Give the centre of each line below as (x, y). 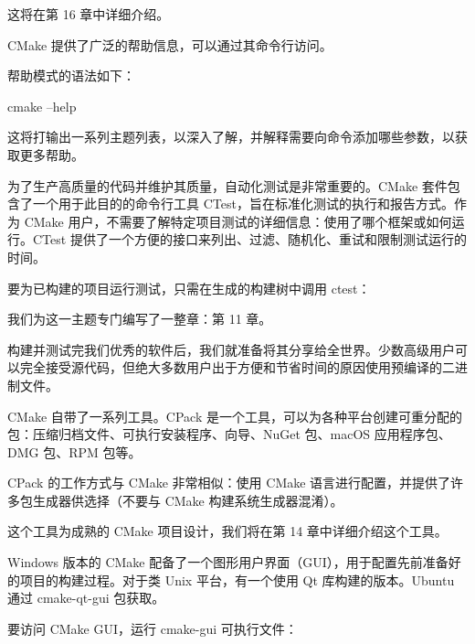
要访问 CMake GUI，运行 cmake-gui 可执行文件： (153, 628)
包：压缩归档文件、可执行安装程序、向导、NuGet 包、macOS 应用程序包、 (229, 434)
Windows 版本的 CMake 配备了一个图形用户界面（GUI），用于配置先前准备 (228, 562)
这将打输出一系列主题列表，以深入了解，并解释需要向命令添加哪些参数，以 (231, 137)
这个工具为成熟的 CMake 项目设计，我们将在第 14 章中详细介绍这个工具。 (227, 531)
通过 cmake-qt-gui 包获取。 (86, 598)
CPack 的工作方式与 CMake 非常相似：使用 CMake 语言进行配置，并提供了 (229, 483)
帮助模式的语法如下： (71, 75)
